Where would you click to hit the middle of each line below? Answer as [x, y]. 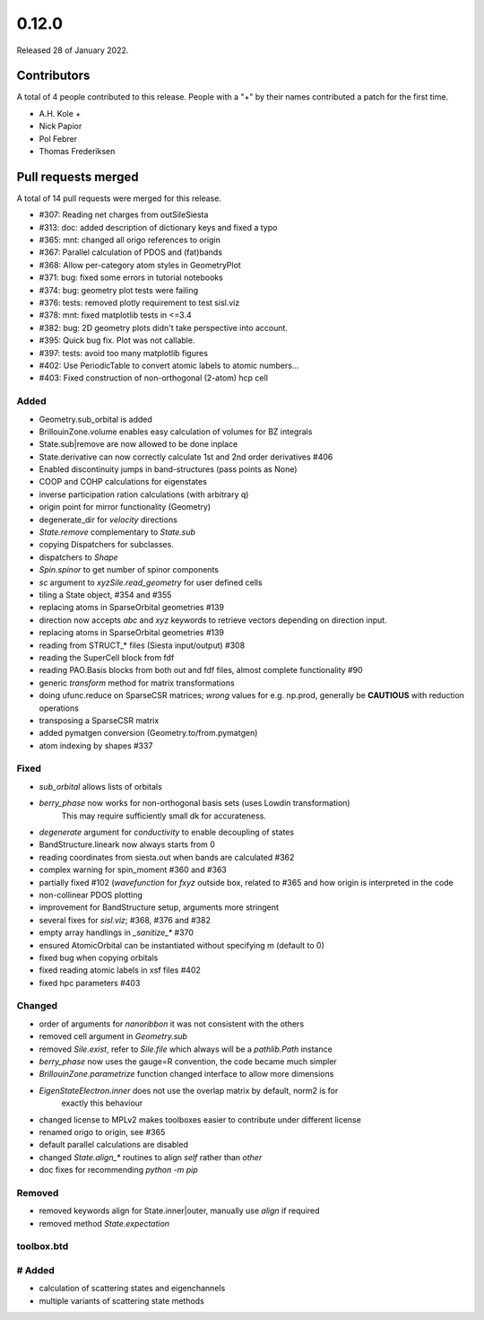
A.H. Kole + [60, 113]
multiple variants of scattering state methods [122, 1300]
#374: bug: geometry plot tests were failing [119, 290]
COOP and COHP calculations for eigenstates [123, 482]
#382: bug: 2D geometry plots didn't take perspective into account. [164, 328]
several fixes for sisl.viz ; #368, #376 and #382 [125, 920]
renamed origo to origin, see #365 [102, 1132]
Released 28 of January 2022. [73, 50]
